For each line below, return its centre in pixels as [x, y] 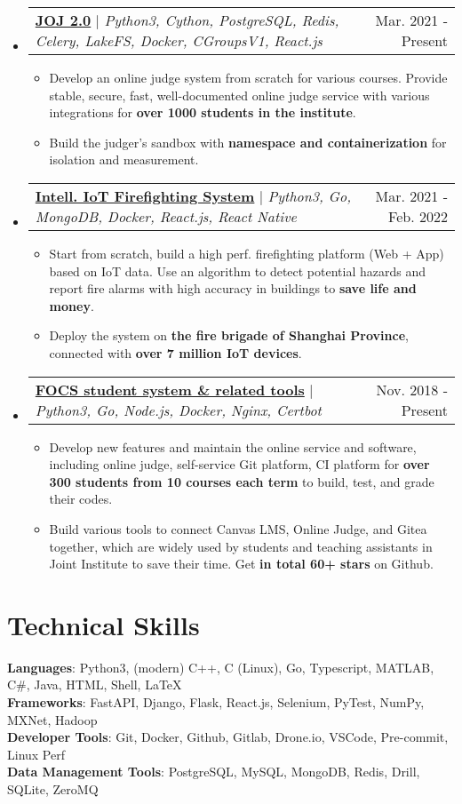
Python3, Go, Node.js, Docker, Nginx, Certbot [178, 410]
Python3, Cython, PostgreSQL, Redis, [222, 20]
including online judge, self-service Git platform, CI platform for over [239, 464]
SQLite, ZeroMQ [53, 788]
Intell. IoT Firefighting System [145, 195]
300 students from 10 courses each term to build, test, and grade [242, 481]
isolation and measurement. [124, 159]
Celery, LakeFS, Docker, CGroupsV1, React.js [179, 40]
